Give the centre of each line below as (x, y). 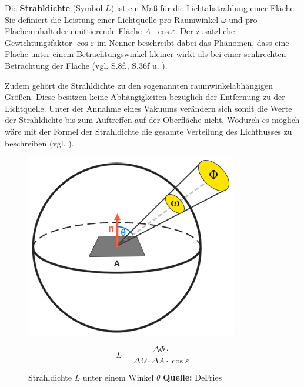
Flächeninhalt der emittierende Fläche (74, 31)
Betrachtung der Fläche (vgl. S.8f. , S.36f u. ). (86, 65)
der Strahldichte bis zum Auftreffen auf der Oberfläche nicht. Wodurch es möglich (152, 120)
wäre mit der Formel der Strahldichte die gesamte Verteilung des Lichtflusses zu (148, 131)
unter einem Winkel (118, 377)
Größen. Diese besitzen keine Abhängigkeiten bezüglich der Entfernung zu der (145, 97)
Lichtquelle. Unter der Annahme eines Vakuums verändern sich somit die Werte (148, 108)
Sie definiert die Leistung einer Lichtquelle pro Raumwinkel (112, 19)
